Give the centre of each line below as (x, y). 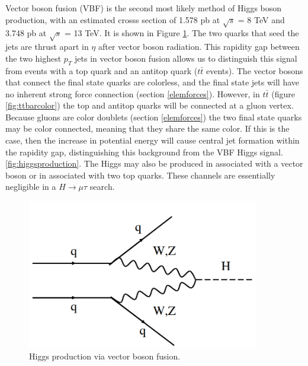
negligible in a (31, 187)
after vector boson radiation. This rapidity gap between (199, 47)
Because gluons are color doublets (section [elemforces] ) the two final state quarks (154, 117)
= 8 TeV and (261, 19)
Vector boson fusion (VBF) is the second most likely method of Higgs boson (144, 8)
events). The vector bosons (254, 70)
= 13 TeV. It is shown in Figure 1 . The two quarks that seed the (182, 33)
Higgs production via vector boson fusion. (105, 356)
